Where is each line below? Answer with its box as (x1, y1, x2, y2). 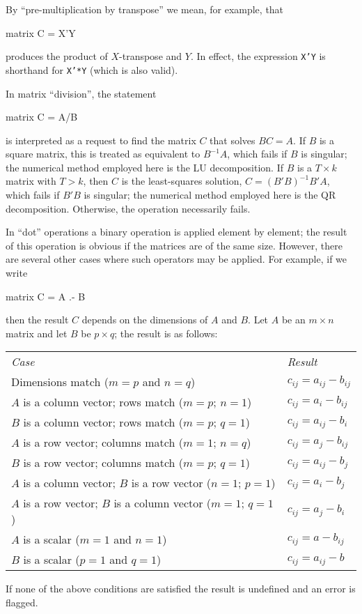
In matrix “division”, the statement (6, 86, 157, 100)
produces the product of (6, 49, 108, 63)
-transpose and (119, 49, 182, 63)
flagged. (6, 595, 38, 609)
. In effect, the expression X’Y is (190, 49, 326, 63)
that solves (210, 132, 255, 147)
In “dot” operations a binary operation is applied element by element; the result (6, 224, 347, 239)
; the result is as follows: (114, 325, 218, 340)
